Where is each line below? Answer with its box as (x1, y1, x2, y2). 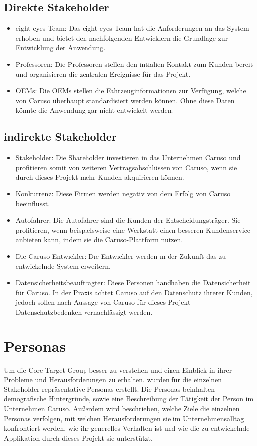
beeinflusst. (15, 198, 50, 208)
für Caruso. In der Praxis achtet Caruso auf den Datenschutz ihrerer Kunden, (15, 287, 253, 297)
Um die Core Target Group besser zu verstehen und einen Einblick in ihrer (4, 364, 232, 375)
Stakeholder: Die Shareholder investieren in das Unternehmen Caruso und (15, 152, 241, 163)
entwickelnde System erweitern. (15, 260, 111, 271)
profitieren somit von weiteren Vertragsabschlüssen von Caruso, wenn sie (15, 162, 237, 172)
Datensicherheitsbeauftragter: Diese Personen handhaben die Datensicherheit (15, 277, 251, 288)
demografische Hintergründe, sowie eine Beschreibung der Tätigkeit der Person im (4, 393, 254, 404)
